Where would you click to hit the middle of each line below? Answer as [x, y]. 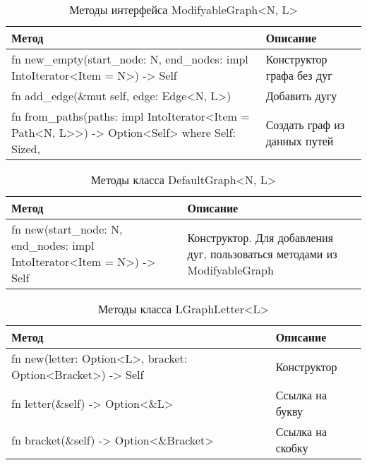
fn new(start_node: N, [67, 229]
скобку [292, 448]
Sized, [26, 149]
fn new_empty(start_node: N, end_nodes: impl [130, 59]
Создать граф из [305, 124]
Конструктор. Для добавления [260, 237]
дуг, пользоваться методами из [262, 253]
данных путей [300, 140]
